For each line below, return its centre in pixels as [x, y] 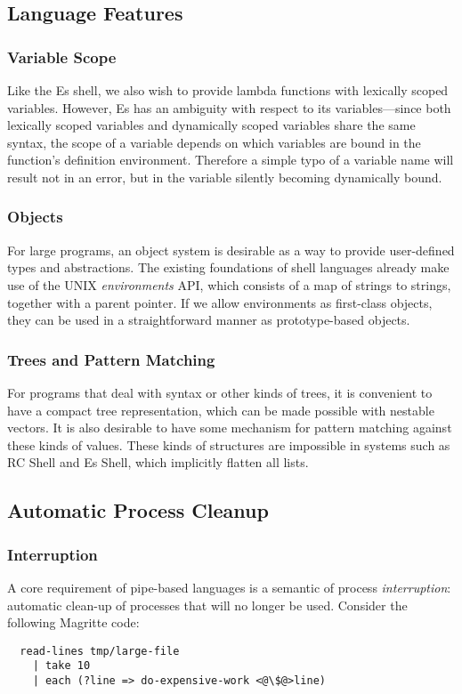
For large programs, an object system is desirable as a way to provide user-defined [231, 250]
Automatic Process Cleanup [138, 510]
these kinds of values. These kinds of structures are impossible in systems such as [229, 444]
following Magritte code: [73, 622]
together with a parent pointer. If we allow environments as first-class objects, [220, 302]
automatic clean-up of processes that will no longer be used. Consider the [207, 605]
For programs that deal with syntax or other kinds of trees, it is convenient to [220, 392]
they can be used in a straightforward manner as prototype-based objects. [209, 320]
